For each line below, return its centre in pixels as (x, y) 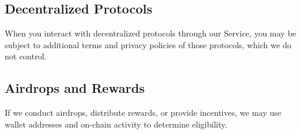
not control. (26, 56)
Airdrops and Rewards (75, 88)
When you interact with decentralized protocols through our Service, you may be (150, 33)
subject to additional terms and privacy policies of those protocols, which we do (148, 44)
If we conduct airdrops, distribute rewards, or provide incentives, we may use (143, 113)
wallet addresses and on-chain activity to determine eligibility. (116, 124)
